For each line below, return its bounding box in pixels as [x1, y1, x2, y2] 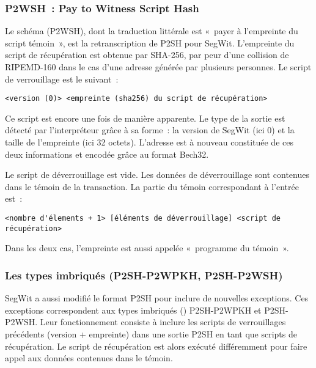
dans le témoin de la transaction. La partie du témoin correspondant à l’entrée [5, 180, 299, 193]
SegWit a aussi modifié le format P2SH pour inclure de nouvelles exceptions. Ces [5, 292, 309, 304]
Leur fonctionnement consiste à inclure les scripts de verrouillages [40, 315, 286, 328]
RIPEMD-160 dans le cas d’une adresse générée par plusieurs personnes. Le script [5, 61, 312, 73]
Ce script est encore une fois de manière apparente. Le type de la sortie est [5, 111, 285, 124]
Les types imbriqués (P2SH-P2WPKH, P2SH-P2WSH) [5, 267, 283, 282]
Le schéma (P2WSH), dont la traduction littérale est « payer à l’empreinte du [5, 24, 298, 37]
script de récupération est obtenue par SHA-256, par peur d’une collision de [5, 48, 289, 61]
